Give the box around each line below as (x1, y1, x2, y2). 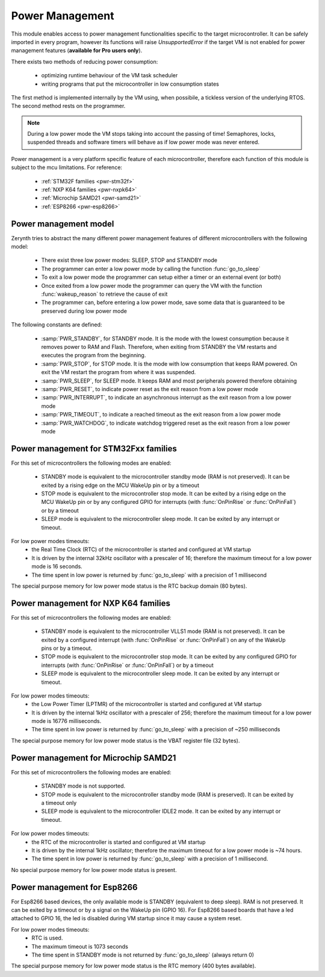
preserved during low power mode (41, 307, 128, 314)
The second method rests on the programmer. (11, 103, 126, 110)
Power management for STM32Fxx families (11, 444, 178, 454)
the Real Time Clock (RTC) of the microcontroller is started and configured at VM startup (31, 546, 252, 553)
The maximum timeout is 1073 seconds (31, 943, 129, 950)
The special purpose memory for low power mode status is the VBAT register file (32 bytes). (11, 737, 240, 744)
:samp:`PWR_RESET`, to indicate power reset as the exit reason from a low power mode (41, 385, 259, 392)
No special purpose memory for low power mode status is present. (11, 866, 177, 873)
